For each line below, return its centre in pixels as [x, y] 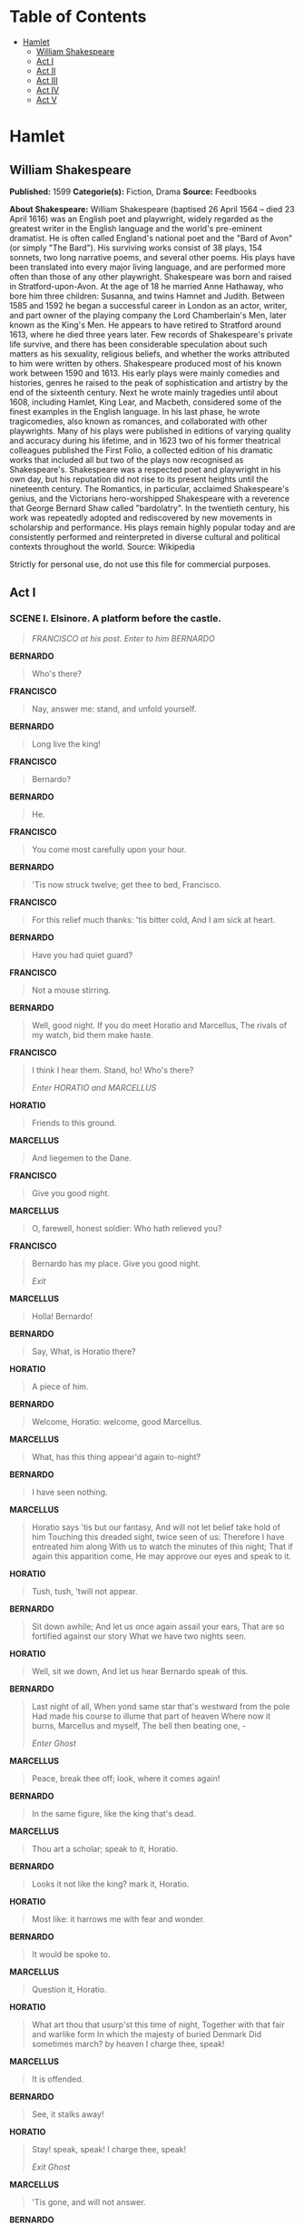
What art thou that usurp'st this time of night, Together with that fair [158, 2024]
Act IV [48, 90]
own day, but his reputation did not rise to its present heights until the [139, 479]
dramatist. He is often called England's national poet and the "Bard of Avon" [151, 238]
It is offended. [58, 2079]
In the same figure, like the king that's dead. [114, 1813]
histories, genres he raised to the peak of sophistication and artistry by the [149, 382]
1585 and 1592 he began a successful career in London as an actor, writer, [148, 305]
